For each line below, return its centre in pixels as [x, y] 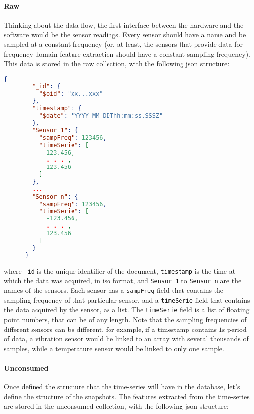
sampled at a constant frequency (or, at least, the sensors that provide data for [124, 44]
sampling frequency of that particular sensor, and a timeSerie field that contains [127, 300]
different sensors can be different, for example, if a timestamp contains [110, 329]
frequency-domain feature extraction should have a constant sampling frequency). [127, 54]
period [237, 329]
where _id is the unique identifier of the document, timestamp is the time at [120, 270]
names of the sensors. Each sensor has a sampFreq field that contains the [114, 290]
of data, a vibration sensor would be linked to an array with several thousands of [126, 339]
